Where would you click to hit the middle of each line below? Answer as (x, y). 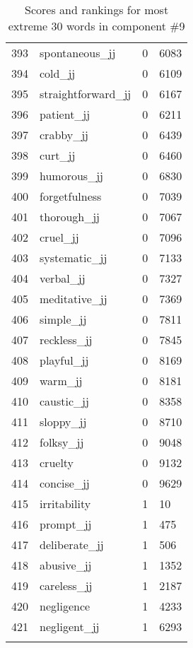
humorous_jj (71, 176)
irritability (65, 503)
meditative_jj (74, 299)
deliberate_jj (72, 544)
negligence (65, 606)
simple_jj (63, 319)
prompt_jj (66, 524)
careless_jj (66, 585)
